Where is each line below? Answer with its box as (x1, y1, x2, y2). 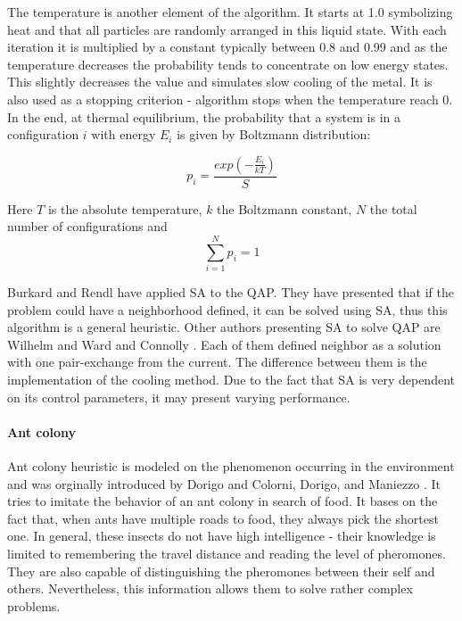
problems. (7, 596, 61, 615)
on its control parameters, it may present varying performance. (7, 387, 351, 406)
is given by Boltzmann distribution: (177, 125, 371, 144)
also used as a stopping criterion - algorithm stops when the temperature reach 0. (7, 89, 453, 108)
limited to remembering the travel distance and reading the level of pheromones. (7, 544, 446, 563)
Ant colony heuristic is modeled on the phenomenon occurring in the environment (7, 457, 455, 476)
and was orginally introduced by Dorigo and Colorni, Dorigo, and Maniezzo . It (7, 474, 441, 493)
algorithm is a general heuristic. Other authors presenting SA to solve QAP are (7, 318, 441, 336)
